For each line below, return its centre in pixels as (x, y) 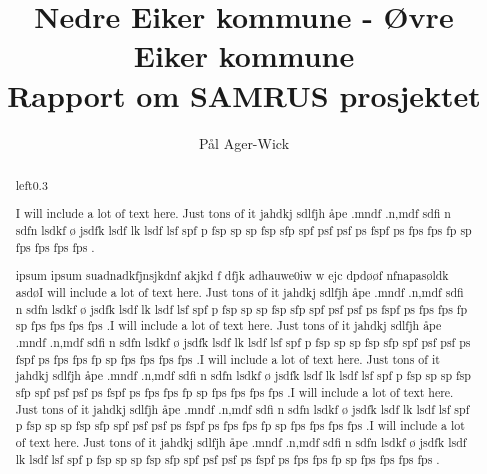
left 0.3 (31, 184)
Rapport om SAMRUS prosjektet (244, 94)
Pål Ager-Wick (244, 142)
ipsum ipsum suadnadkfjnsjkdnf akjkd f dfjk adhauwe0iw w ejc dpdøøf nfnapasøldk (232, 275)
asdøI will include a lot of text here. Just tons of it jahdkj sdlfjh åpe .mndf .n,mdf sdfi (239, 291)
